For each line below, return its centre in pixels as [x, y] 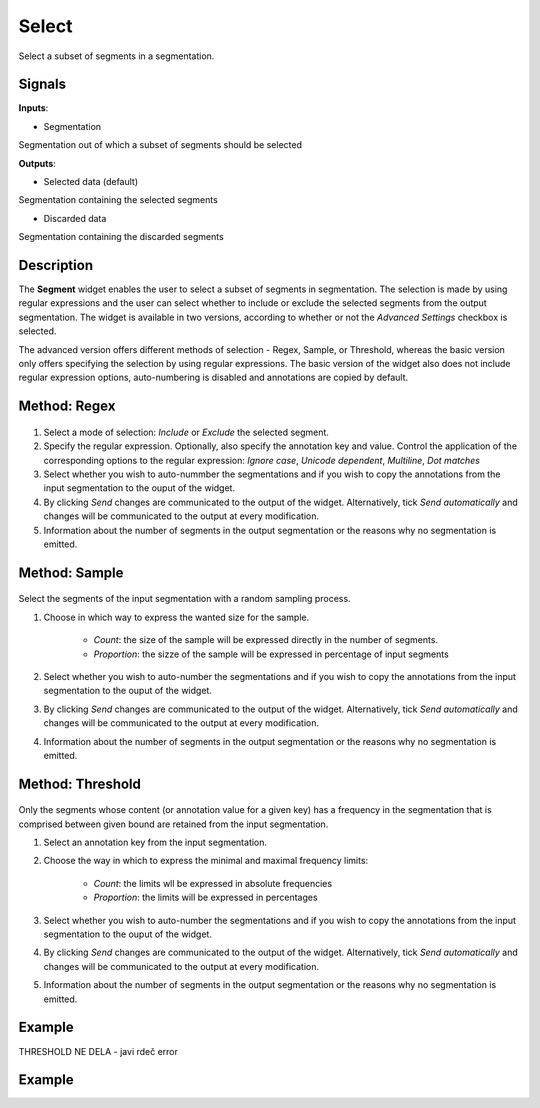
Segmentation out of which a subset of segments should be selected [160, 145]
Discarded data [75, 218]
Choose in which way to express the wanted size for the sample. [176, 617]
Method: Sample [71, 572]
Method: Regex [67, 406]
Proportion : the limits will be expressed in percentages [206, 897]
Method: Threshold [80, 783]
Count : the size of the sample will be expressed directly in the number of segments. [266, 640]
